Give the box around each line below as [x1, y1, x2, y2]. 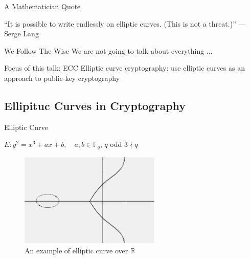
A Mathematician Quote [4, 1, 81, 11]
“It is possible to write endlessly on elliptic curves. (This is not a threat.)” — [4, 18, 246, 29]
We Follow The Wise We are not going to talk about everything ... [4, 45, 213, 56]
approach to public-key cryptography [4, 72, 120, 83]
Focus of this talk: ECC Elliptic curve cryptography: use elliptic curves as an [4, 62, 245, 73]
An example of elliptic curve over [25, 245, 128, 255]
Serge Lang [4, 28, 39, 39]
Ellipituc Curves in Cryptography [4, 97, 186, 113]
